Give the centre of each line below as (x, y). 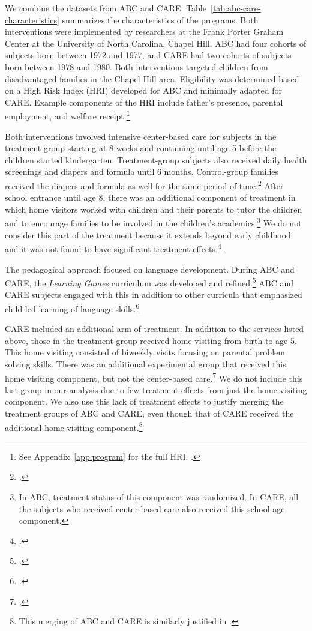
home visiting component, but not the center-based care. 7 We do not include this (154, 377)
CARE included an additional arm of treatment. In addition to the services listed (154, 329)
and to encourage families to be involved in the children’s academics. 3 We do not (153, 222)
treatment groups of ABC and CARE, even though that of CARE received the (149, 413)
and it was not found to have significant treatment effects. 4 (113, 248)
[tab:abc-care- (235, 8)
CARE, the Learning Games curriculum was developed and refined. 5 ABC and (149, 282)
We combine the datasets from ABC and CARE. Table (106, 8)
